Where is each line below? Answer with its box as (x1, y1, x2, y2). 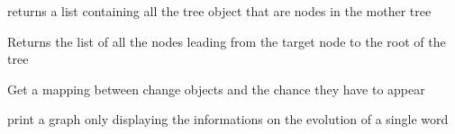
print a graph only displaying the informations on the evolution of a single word (7, 110, 449, 129)
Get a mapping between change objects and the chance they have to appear (7, 79, 425, 98)
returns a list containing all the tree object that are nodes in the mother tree (7, 2, 432, 20)
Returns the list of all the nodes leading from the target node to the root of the (7, 31, 446, 50)
